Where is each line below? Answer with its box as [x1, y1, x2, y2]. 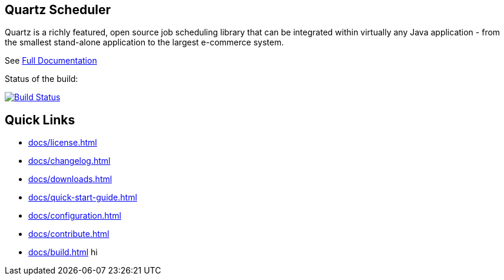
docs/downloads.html [28, 174, 112, 185]
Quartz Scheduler [5, 2, 111, 17]
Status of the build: [5, 74, 78, 84]
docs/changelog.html [28, 156, 111, 166]
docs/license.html [28, 137, 97, 148]
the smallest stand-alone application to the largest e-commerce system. [5, 37, 284, 48]
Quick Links [5, 112, 75, 127]
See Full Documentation [5, 55, 97, 66]
